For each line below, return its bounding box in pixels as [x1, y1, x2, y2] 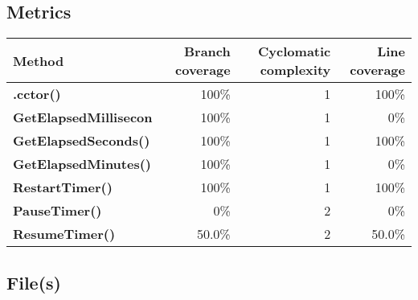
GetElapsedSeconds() [13, 131, 150, 150]
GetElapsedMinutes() [13, 154, 152, 174]
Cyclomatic [258, 42, 331, 61]
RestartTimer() [13, 178, 113, 197]
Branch [183, 42, 231, 61]
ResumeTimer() [13, 224, 116, 244]
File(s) [6, 269, 61, 294]
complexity [260, 60, 331, 80]
